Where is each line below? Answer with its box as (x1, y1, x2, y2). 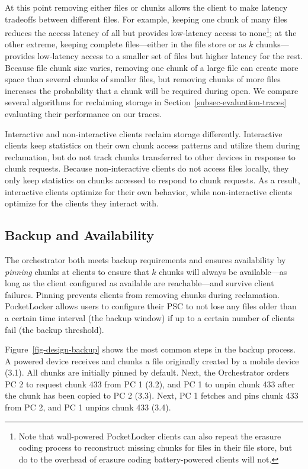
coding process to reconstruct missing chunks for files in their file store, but (18, 441, 293, 454)
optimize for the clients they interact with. (5, 197, 159, 209)
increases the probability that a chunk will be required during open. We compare (5, 84, 299, 96)
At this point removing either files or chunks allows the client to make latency (5, 1, 288, 13)
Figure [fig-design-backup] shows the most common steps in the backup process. (5, 343, 296, 355)
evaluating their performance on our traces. (5, 108, 162, 119)
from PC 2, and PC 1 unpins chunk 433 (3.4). (5, 401, 171, 413)
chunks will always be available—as (159, 265, 287, 277)
